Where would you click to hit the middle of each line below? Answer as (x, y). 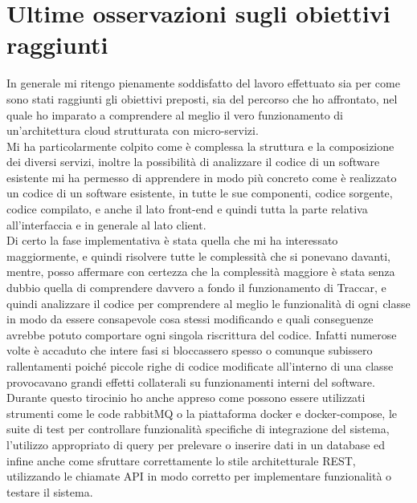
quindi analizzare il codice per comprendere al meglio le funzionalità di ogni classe (208, 303)
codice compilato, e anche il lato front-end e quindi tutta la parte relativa (187, 209)
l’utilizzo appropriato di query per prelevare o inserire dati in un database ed (196, 444)
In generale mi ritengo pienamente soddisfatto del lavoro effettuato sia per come (203, 83)
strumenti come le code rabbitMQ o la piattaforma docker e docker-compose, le (202, 413)
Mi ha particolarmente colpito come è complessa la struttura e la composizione (200, 146)
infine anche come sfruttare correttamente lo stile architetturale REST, (181, 460)
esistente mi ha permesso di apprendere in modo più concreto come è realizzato (202, 177)
